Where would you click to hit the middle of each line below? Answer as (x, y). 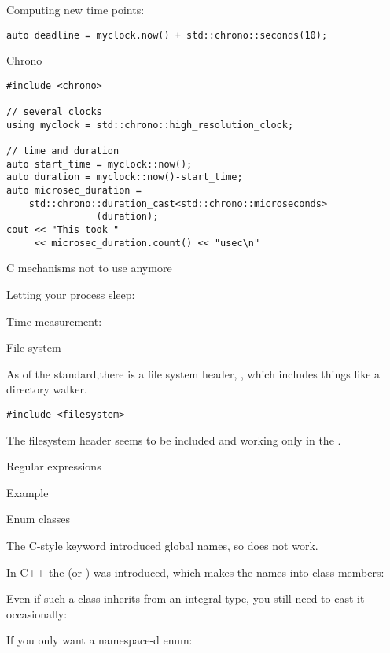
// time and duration (63, 151)
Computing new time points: (75, 9)
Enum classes (38, 519)
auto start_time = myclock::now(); (99, 164)
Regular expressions (54, 466)
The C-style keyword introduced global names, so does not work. (162, 545)
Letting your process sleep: (71, 294)
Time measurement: (54, 321)
